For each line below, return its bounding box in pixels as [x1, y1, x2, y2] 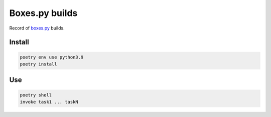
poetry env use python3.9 [20, 54, 84, 60]
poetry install [20, 61, 57, 67]
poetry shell [20, 92, 52, 97]
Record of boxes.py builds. [9, 25, 65, 31]
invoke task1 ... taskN [20, 99, 79, 104]
